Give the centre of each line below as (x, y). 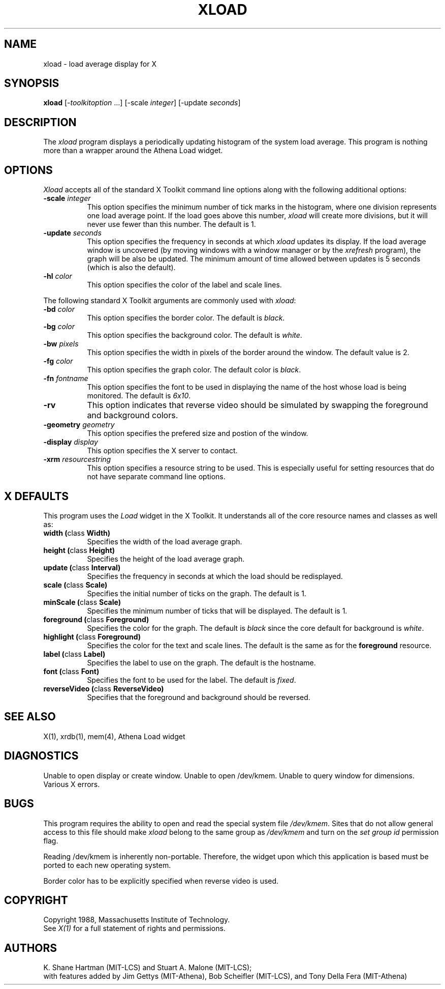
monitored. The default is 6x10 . (139, 396)
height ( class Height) (79, 550)
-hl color (58, 276)
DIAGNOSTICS (41, 756)
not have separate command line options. (156, 477)
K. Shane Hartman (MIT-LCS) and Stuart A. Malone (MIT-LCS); (148, 968)
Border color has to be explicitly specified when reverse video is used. (161, 881)
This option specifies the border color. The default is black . (186, 318)
